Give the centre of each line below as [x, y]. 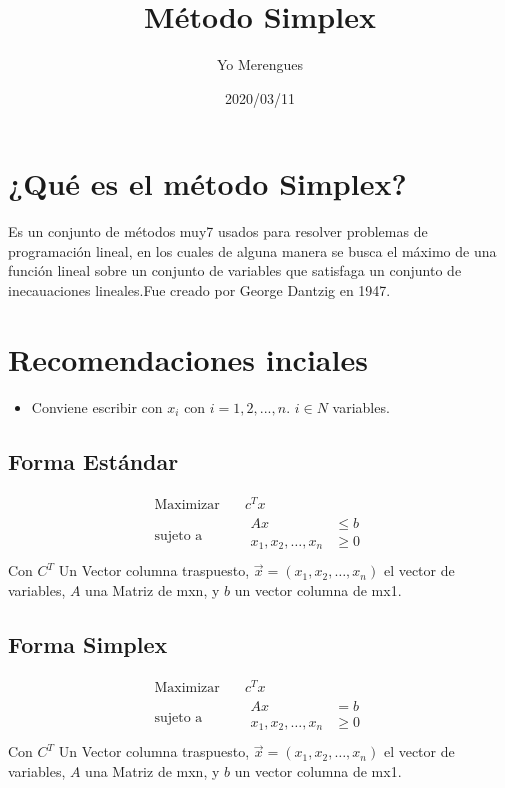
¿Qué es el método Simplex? [207, 183]
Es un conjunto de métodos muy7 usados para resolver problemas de [218, 231]
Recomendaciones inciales [188, 358]
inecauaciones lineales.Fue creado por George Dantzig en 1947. [199, 290]
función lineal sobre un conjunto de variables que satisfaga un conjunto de [235, 270]
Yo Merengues [260, 64]
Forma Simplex [88, 643]
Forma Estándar [93, 460]
